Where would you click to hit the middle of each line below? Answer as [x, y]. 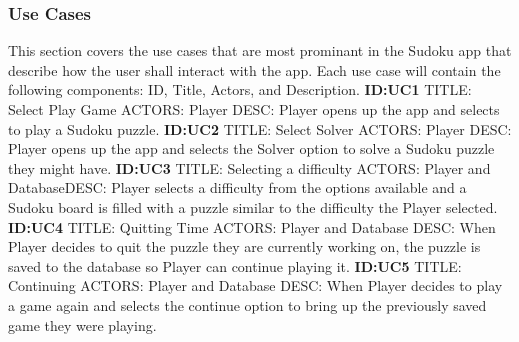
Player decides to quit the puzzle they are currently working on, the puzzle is [244, 246]
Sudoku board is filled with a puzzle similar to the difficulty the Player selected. [253, 206]
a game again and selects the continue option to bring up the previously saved [247, 304]
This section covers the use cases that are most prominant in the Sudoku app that [260, 50]
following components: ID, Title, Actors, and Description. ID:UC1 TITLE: [240, 89]
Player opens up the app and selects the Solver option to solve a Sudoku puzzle [251, 148]
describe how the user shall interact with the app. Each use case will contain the [254, 69]
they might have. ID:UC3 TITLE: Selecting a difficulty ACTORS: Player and [249, 167]
